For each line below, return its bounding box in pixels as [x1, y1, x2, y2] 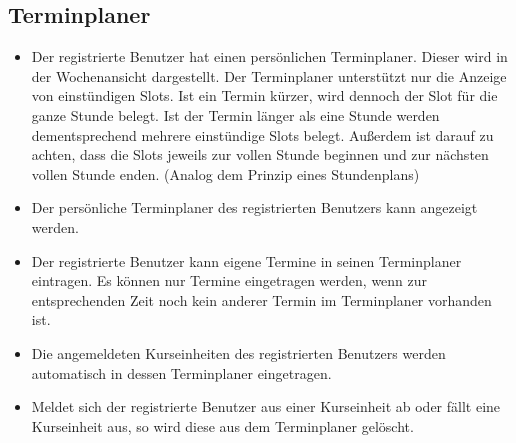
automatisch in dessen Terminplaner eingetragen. [31, 362, 332, 383]
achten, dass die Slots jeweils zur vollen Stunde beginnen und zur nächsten [31, 144, 489, 165]
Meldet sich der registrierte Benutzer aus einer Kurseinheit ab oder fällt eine [31, 396, 501, 417]
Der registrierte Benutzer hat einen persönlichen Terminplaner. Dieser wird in [31, 46, 508, 67]
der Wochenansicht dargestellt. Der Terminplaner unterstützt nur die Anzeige [31, 65, 507, 86]
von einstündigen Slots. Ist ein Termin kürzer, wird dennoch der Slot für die [31, 85, 498, 106]
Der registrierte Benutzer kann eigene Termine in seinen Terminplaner [31, 250, 462, 271]
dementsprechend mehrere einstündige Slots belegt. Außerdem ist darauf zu [31, 124, 494, 145]
